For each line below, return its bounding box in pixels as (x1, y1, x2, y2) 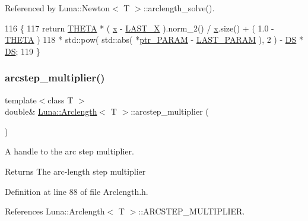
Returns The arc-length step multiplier (5, 165, 146, 177)
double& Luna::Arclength (5, 105, 97, 118)
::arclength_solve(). (143, 2, 215, 14)
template (5, 93, 37, 106)
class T (47, 93, 74, 106)
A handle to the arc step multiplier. (5, 145, 134, 157)
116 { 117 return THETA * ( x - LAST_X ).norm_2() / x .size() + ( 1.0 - (5, 21, 274, 34)
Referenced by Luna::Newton (5, 2, 110, 14)
